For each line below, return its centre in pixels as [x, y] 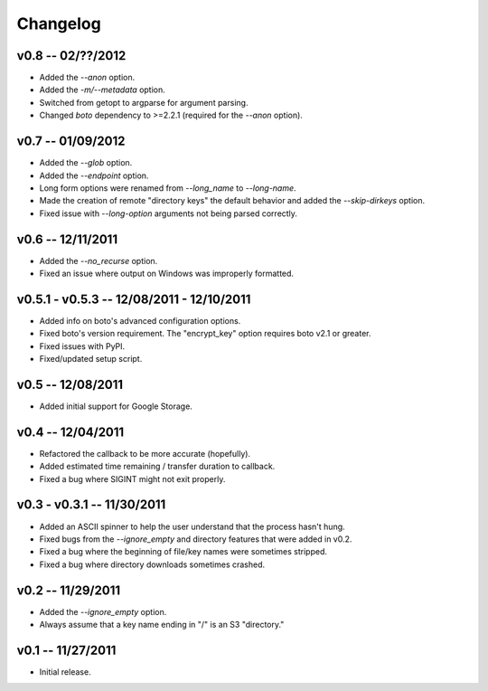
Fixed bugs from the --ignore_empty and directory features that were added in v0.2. [196, 539]
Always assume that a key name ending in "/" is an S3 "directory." [162, 625]
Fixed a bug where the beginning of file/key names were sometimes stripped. [183, 552]
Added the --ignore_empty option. [103, 611]
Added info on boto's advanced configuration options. [140, 320]
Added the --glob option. [86, 163]
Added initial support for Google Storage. [116, 406]
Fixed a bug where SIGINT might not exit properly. [132, 478]
